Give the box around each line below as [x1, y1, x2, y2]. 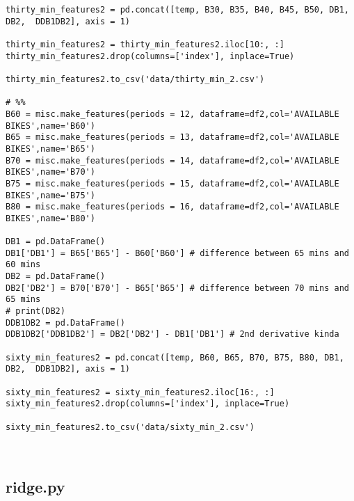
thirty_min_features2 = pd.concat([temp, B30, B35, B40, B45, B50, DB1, [6, 5, 349, 15]
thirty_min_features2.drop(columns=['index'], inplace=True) [6, 51, 295, 61]
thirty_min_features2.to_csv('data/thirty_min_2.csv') [6, 74, 265, 84]
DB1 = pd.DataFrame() [6, 237, 106, 247]
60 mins [6, 260, 41, 270]
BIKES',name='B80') [6, 213, 95, 223]
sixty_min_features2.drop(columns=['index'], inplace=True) [6, 399, 290, 409]
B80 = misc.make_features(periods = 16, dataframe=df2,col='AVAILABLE [6, 202, 339, 212]
